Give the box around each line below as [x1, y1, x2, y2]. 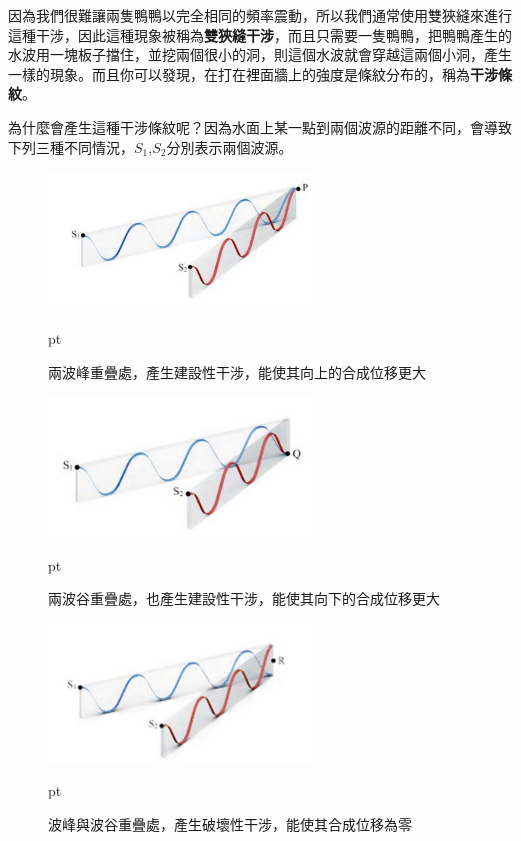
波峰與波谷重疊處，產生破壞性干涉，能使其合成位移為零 [48, 813, 412, 834]
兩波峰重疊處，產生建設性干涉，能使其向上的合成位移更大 [48, 361, 426, 382]
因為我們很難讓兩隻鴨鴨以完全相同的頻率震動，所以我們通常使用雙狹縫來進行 [8, 5, 512, 25]
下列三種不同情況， [8, 136, 134, 157]
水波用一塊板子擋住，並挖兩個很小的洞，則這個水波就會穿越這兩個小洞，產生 [8, 44, 512, 65]
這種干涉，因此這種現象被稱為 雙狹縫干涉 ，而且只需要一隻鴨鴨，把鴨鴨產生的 [8, 24, 512, 45]
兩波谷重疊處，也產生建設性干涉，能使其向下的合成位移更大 [48, 588, 440, 609]
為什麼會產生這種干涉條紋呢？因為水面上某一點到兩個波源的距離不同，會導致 [8, 116, 512, 137]
